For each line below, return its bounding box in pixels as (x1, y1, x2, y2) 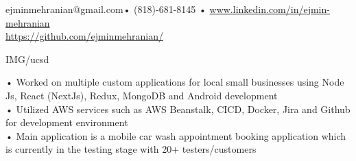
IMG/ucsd (5, 51, 49, 66)
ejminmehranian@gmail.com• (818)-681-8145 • (5, 2, 206, 16)
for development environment (5, 115, 128, 129)
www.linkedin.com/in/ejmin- (209, 2, 330, 16)
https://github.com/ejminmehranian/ (5, 29, 163, 43)
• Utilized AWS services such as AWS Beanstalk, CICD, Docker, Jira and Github (5, 101, 351, 116)
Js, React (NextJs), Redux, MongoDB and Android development (5, 88, 278, 102)
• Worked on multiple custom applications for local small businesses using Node (5, 75, 344, 89)
